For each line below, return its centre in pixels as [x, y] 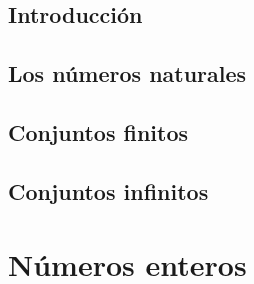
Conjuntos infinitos [108, 190]
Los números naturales [127, 73]
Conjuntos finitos [98, 131]
